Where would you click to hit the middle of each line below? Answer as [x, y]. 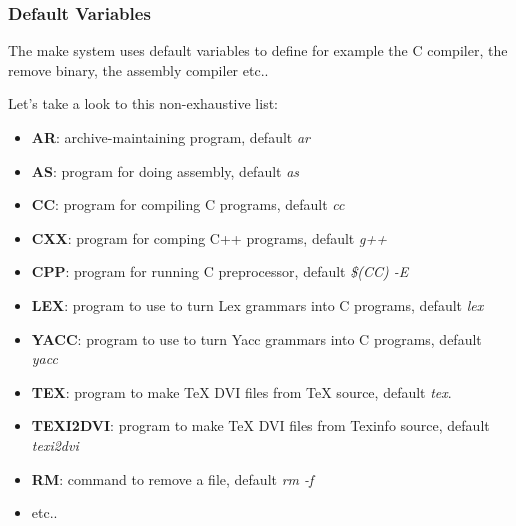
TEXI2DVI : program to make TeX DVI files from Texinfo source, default [260, 425]
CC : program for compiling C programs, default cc [188, 204]
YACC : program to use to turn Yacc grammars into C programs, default [256, 338]
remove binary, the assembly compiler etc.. [138, 69]
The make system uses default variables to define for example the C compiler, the [258, 50]
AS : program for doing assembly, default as [165, 170]
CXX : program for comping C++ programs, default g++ [209, 237]
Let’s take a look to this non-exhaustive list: [143, 103]
